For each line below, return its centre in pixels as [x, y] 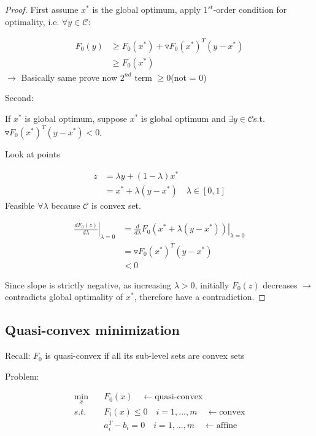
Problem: [22, 376]
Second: [19, 98]
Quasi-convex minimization [92, 330]
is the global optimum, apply [147, 9]
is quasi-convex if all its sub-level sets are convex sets [145, 355]
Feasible [20, 205]
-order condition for [250, 9]
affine [227, 425]
